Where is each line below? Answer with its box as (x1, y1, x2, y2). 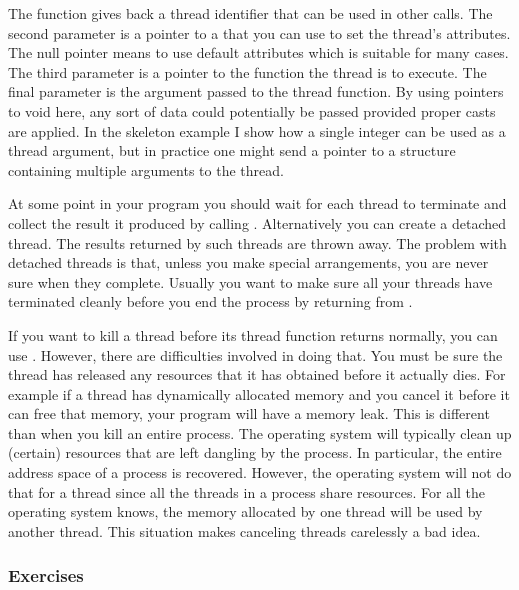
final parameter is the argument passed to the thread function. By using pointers (8, 81, 504, 102)
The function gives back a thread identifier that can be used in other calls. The (8, 3, 493, 23)
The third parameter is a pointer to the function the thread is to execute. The (8, 61, 487, 82)
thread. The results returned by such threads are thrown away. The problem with (8, 232, 507, 253)
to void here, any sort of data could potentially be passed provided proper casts (8, 100, 496, 121)
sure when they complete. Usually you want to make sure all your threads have (8, 271, 493, 292)
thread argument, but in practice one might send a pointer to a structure (8, 140, 456, 161)
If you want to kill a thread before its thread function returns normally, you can (8, 324, 498, 345)
